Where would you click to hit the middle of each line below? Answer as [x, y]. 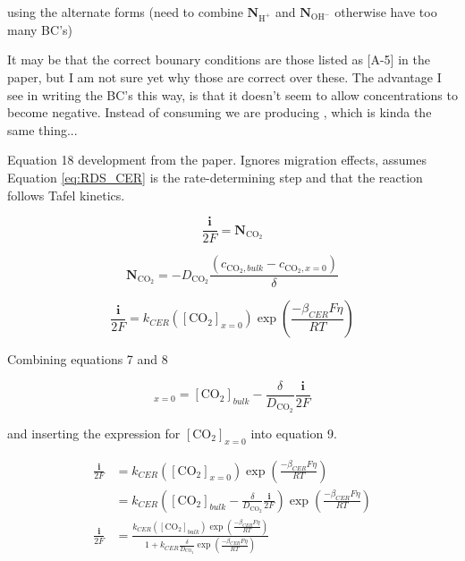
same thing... [42, 129]
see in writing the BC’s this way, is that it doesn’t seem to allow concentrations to [232, 94]
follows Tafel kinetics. [66, 195]
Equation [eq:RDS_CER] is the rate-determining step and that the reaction [215, 177]
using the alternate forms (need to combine [125, 12]
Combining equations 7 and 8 [88, 359]
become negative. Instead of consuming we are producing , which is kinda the [220, 112]
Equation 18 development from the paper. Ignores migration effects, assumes [217, 160]
